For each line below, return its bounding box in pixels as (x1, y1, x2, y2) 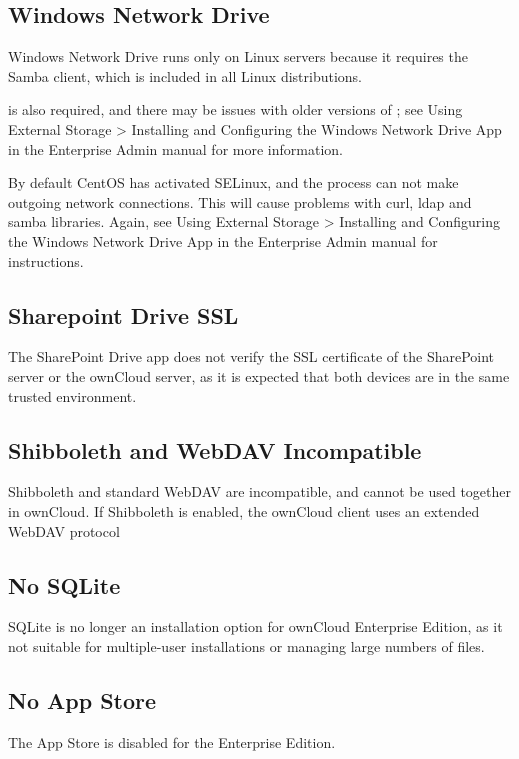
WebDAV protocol (8, 520, 120, 541)
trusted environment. (8, 385, 137, 406)
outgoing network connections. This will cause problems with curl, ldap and (8, 191, 472, 212)
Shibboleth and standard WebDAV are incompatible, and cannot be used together (8, 481, 511, 502)
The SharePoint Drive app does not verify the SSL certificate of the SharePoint (8, 346, 495, 367)
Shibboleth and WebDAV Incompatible (8, 434, 422, 465)
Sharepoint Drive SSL (8, 299, 239, 330)
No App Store (8, 684, 157, 715)
